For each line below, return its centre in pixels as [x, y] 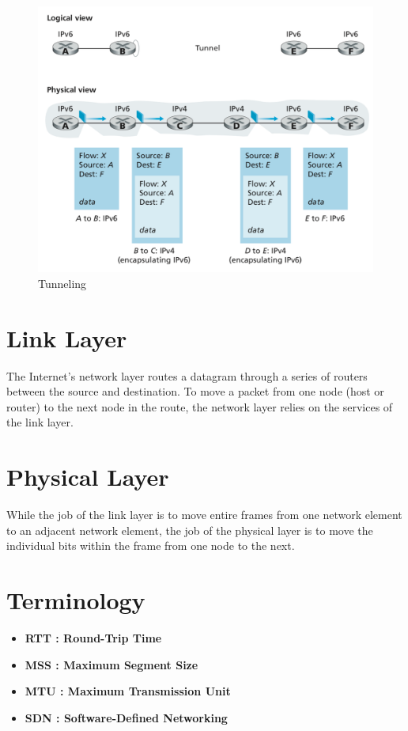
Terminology [76, 600]
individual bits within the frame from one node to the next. [151, 545]
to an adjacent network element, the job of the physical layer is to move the [190, 530]
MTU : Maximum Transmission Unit [128, 691]
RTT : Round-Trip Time [93, 637]
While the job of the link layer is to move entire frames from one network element [204, 515]
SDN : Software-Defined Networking [126, 717]
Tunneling [62, 283]
